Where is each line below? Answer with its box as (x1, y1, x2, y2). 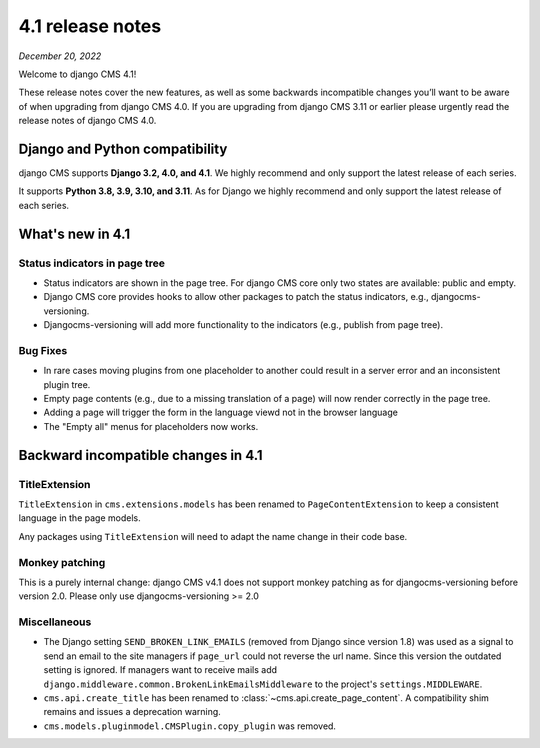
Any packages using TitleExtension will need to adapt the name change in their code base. (18, 530, 408, 542)
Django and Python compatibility (18, 140, 228, 157)
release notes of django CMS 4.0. (18, 115, 157, 127)
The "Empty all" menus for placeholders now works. (43, 420, 259, 432)
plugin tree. (43, 378, 91, 390)
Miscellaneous (18, 615, 92, 629)
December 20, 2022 (18, 50, 102, 62)
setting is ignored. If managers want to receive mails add (43, 664, 278, 676)
